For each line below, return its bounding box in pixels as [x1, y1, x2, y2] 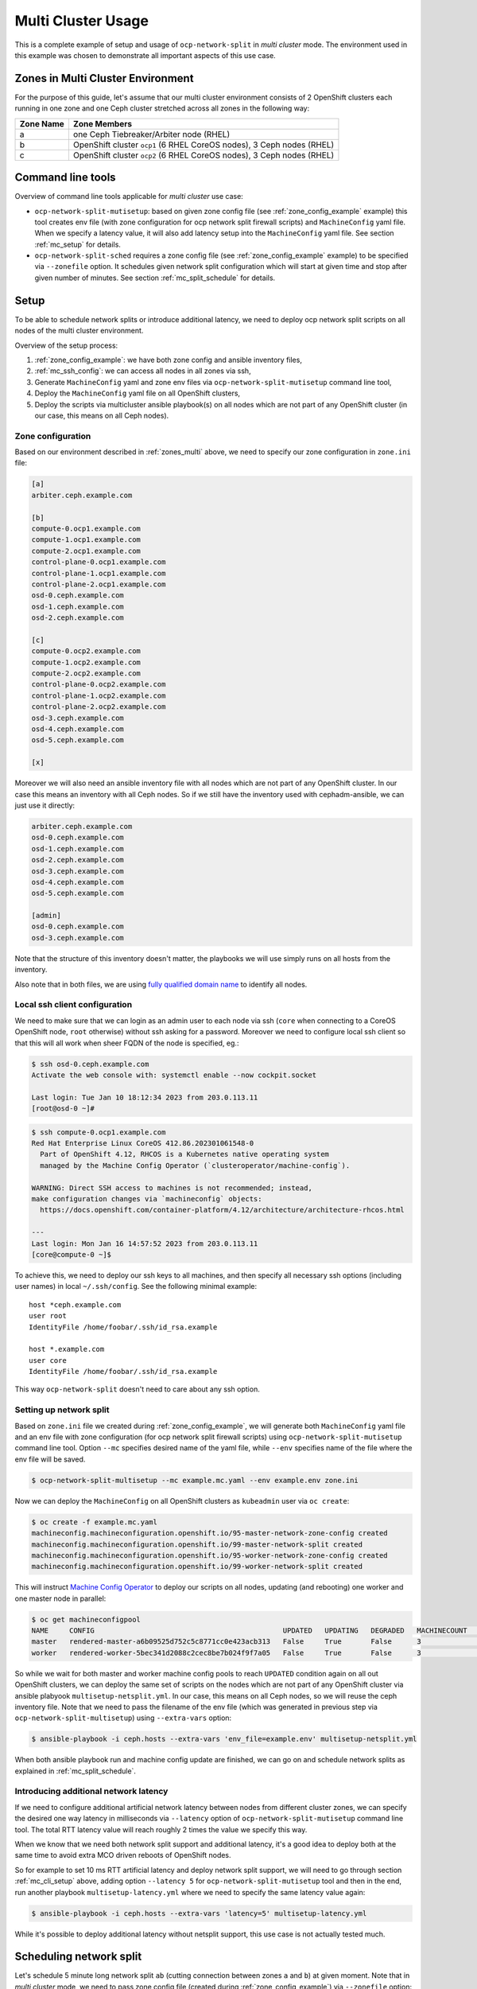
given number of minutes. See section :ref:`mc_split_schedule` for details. [34, 273, 276, 282]
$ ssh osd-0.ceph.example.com [31, 1059, 149, 1068]
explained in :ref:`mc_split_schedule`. [14, 1766, 137, 1776]
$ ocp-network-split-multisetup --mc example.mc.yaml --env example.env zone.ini [31, 1476, 359, 1485]
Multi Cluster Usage [14, 12, 149, 29]
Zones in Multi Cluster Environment [14, 72, 194, 85]
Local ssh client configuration [14, 999, 133, 1010]
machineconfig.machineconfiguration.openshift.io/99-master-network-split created [31, 1539, 363, 1549]
